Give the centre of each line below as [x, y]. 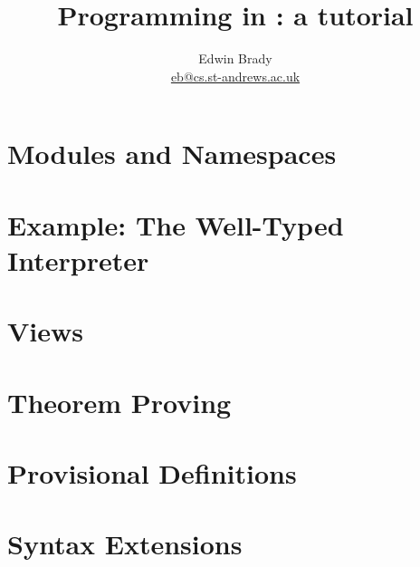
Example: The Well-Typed [176, 224]
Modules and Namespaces [172, 154]
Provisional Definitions [152, 473]
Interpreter [78, 259]
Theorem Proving [119, 402]
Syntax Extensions [125, 544]
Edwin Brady [235, 58]
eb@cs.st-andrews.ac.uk [235, 76]
